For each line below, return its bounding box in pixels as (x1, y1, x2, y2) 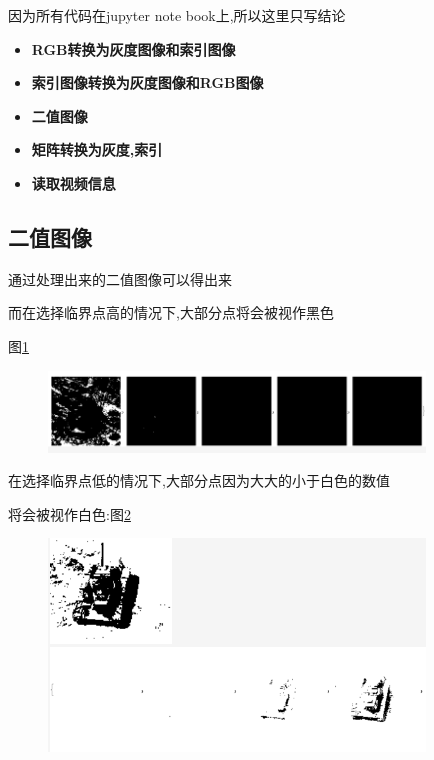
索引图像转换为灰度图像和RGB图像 (31, 72, 264, 93)
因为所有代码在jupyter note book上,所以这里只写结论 (8, 5, 346, 25)
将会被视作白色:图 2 (8, 503, 131, 524)
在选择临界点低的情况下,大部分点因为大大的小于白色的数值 (8, 470, 390, 491)
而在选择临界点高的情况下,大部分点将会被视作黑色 (8, 302, 334, 323)
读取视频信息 (31, 172, 116, 193)
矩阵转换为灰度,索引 (31, 139, 163, 160)
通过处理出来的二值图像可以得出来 (8, 268, 232, 289)
